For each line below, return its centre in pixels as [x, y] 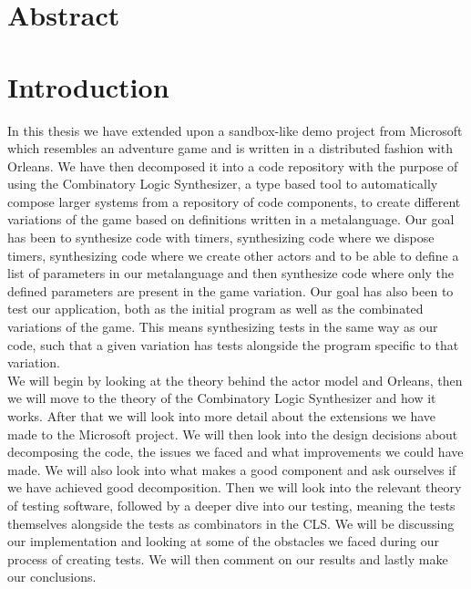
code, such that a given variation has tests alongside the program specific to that [233, 344]
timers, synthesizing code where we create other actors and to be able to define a [233, 255]
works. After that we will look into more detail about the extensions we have [222, 416]
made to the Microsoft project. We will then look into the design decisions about [233, 434]
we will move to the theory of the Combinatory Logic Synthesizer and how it [222, 398]
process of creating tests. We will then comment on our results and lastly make [228, 558]
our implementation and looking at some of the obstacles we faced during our [224, 541]
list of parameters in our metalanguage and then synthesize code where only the [231, 273]
